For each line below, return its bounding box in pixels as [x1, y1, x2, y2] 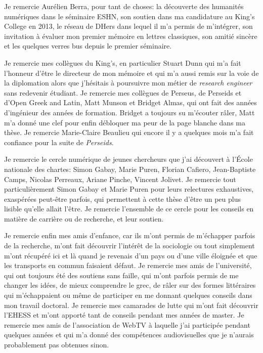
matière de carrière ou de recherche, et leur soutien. [4, 213, 164, 224]
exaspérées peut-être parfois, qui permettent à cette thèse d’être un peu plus [4, 193, 241, 204]
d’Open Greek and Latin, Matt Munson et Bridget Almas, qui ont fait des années [4, 97, 257, 108]
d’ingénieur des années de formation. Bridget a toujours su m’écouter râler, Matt [4, 107, 255, 117]
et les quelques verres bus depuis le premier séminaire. [4, 40, 172, 51]
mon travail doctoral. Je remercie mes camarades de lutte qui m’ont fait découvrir [4, 299, 258, 310]
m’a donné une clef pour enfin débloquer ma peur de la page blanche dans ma [4, 117, 245, 127]
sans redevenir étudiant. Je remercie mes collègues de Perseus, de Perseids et [4, 87, 242, 98]
